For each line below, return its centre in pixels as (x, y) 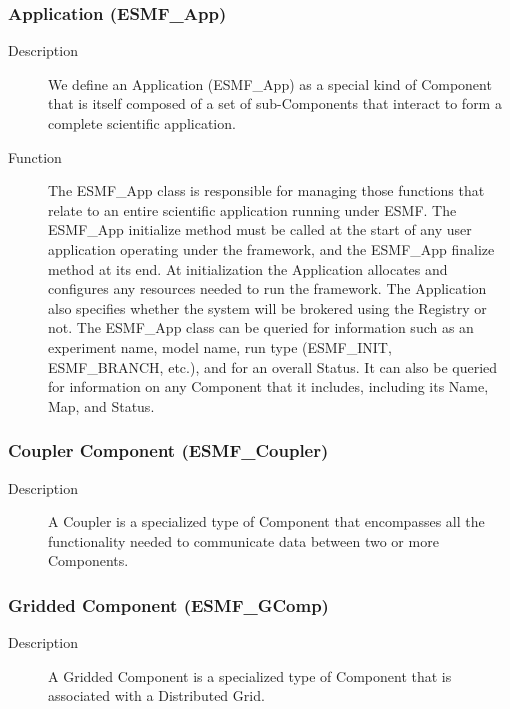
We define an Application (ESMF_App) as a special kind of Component (270, 83)
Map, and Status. (101, 405)
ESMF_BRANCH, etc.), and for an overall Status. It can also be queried (273, 366)
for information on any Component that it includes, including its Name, (268, 386)
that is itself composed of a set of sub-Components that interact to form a (275, 103)
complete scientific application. (142, 123)
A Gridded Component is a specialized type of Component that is (250, 675)
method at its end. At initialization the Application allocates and (248, 268)
